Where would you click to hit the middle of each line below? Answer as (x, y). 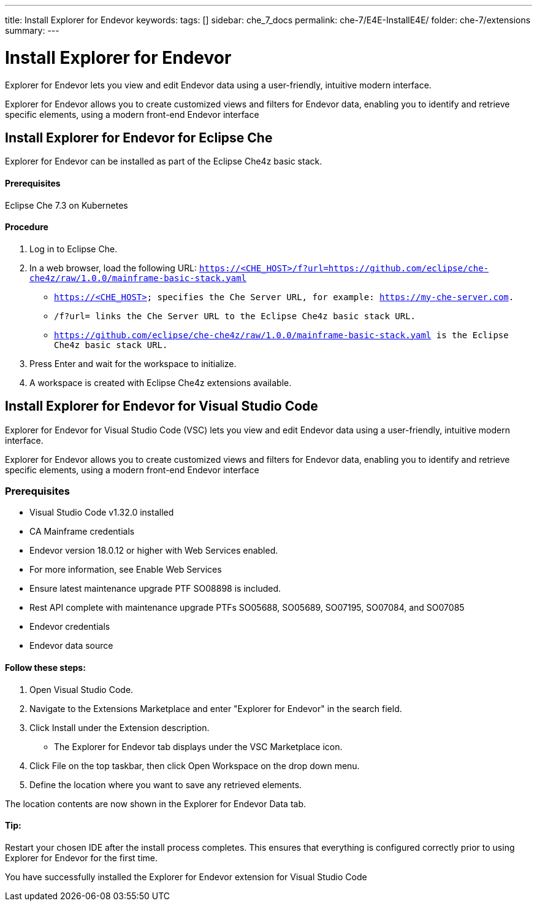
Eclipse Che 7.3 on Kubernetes (67, 205)
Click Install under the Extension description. (120, 727)
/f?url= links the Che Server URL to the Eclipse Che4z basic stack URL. (235, 316)
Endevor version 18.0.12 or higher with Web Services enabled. (154, 551)
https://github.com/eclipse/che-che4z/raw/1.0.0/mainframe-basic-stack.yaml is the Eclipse (281, 335)
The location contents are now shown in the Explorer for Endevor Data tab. (155, 803)
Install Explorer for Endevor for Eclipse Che (139, 137)
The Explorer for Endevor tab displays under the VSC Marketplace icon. (198, 746)
